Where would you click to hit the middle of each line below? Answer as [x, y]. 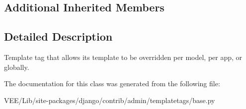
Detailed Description [58, 36]
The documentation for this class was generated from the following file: [112, 83]
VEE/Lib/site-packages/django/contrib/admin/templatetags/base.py [110, 100]
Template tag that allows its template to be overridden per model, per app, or [123, 57]
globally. [17, 67]
